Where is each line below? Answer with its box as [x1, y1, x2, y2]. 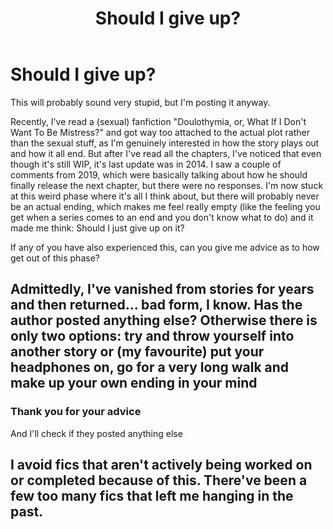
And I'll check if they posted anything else [10, 427, 183, 439]
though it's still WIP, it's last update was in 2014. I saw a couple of [10, 158, 282, 170]
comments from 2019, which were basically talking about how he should [10, 168, 308, 181]
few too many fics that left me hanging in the [10, 488, 294, 505]
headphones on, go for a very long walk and [10, 359, 290, 376]
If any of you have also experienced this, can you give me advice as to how [10, 241, 320, 253]
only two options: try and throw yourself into [10, 328, 295, 345]
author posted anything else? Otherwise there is [10, 312, 318, 329]
